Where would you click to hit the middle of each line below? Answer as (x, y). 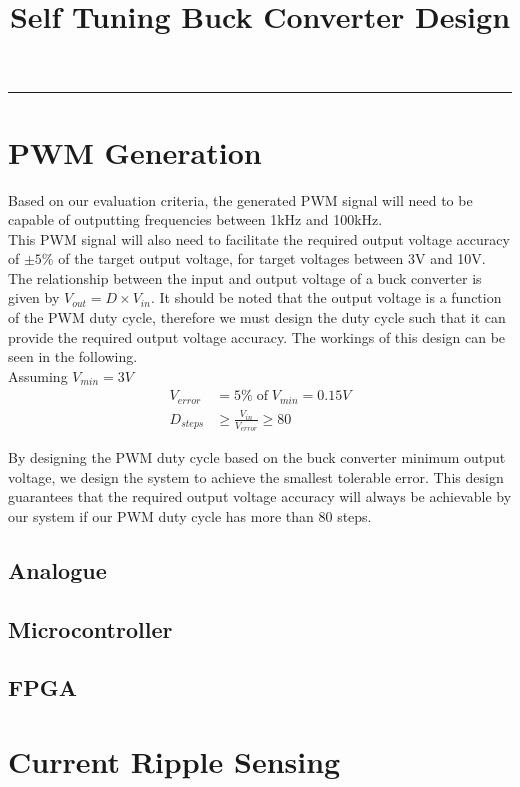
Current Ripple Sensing (174, 761)
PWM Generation (135, 151)
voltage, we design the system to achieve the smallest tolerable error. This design (256, 476)
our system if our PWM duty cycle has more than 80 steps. (190, 515)
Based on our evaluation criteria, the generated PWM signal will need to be (240, 199)
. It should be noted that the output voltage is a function (326, 297)
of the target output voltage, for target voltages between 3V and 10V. (272, 258)
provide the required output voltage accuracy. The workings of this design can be (257, 336)
